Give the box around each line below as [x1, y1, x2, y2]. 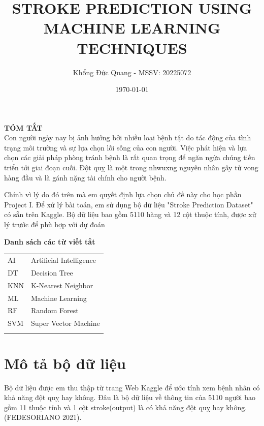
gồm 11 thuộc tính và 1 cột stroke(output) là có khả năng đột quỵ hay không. [4, 402, 247, 412]
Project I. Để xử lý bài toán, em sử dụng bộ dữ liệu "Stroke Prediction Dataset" [4, 199, 253, 209]
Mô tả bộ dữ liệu [4, 352, 126, 373]
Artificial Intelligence [30, 254, 96, 265]
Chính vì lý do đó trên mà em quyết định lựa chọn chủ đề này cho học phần [4, 189, 242, 200]
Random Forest [30, 305, 79, 316]
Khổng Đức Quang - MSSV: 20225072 [73, 67, 191, 77]
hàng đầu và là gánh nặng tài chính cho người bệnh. [4, 172, 167, 182]
